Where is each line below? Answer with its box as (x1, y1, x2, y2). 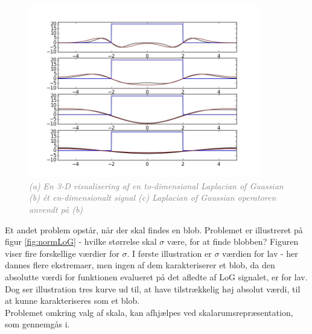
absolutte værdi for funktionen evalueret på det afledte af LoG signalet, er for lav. (5, 270, 308, 283)
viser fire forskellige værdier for (5, 247, 119, 259)
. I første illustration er (127, 247, 212, 259)
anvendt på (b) (29, 203, 83, 215)
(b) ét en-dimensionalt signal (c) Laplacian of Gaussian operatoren (29, 191, 276, 204)
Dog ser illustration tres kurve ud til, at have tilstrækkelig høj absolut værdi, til (5, 282, 301, 295)
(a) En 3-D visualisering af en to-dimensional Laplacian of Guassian (29, 179, 284, 192)
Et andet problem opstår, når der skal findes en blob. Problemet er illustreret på (5, 223, 303, 236)
